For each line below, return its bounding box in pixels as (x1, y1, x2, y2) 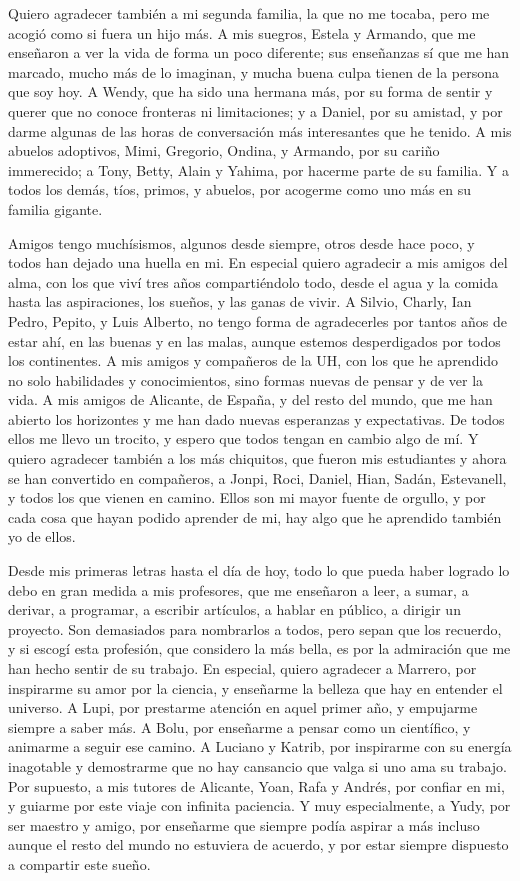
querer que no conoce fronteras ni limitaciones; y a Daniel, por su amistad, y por (8, 100, 503, 121)
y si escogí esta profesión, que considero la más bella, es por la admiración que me (8, 638, 511, 659)
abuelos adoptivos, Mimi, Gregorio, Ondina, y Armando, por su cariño (8, 140, 440, 161)
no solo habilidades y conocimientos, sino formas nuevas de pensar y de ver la (8, 369, 484, 390)
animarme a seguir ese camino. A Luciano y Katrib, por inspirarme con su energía (8, 736, 512, 757)
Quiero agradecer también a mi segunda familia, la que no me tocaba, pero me (8, 3, 490, 23)
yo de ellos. (8, 526, 76, 547)
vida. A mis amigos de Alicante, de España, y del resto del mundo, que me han (8, 389, 493, 410)
